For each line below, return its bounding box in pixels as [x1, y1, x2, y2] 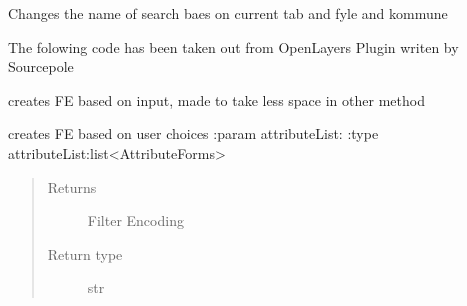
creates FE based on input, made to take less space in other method [8, 89, 425, 110]
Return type [47, 243, 123, 264]
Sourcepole [8, 56, 74, 77]
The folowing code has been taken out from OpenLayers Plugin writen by [8, 36, 459, 57]
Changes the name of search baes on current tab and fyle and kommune [8, 3, 448, 23]
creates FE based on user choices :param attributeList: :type [8, 123, 379, 144]
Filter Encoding [87, 210, 184, 231]
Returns [47, 176, 97, 197]
